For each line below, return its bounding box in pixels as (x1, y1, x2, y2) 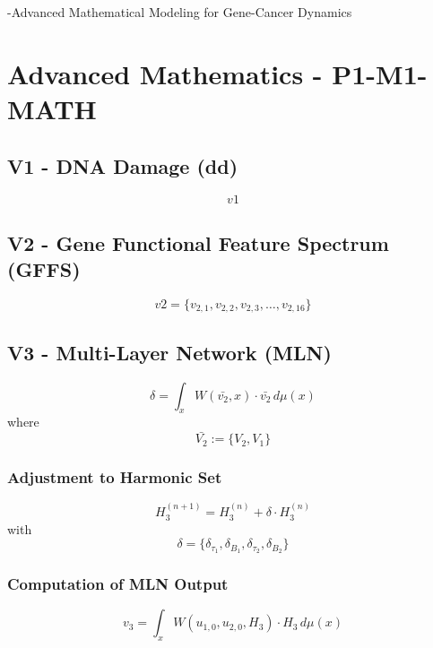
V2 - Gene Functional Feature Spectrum (7, 229, 389, 256)
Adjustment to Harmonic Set (7, 466, 222, 488)
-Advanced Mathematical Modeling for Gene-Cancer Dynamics (7, 3, 352, 21)
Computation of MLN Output (7, 573, 229, 595)
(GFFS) (7, 255, 81, 283)
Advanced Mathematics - (7, 55, 323, 91)
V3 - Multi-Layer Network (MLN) (7, 338, 332, 366)
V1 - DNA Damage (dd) (7, 151, 238, 179)
